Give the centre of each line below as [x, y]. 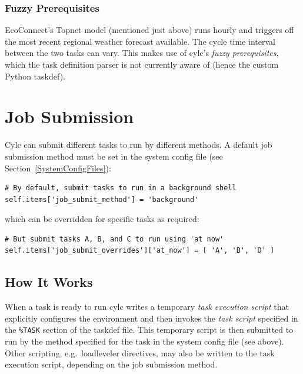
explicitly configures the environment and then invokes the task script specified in [151, 318]
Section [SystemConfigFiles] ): [58, 168]
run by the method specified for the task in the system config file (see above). [144, 341]
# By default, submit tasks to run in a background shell [121, 188]
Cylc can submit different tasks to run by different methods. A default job [139, 145]
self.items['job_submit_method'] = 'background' [102, 199]
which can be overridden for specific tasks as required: [102, 219]
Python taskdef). [35, 76]
